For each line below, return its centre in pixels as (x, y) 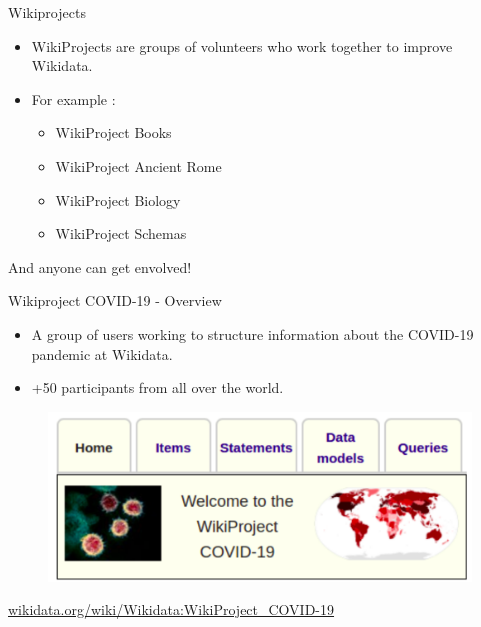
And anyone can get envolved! (100, 266)
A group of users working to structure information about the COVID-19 (252, 333)
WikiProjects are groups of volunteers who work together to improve (242, 45)
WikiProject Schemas (121, 233)
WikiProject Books (113, 132)
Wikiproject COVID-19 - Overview (115, 300)
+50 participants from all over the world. (157, 387)
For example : (73, 98)
